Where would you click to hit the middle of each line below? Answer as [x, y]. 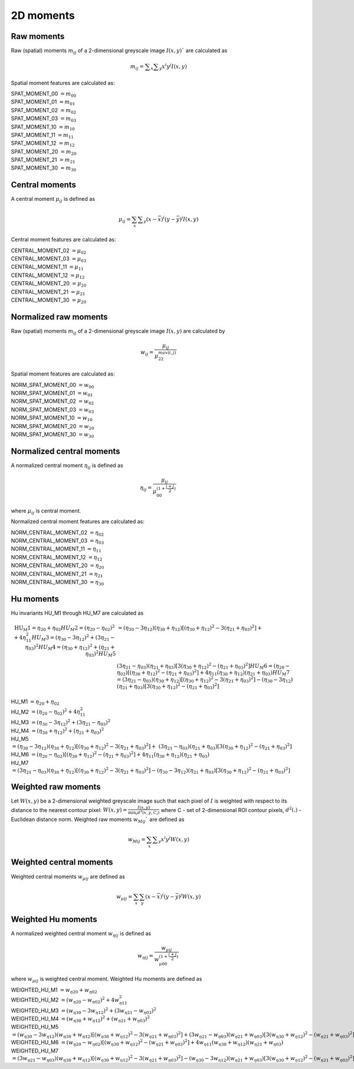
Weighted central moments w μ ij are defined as [68, 877]
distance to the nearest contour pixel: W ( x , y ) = [69, 810]
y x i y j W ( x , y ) [174, 840]
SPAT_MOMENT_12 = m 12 [43, 144]
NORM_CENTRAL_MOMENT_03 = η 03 [58, 542]
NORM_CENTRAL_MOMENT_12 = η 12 [57, 558]
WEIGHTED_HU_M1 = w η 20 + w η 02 [54, 990]
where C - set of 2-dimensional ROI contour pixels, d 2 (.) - [231, 809]
